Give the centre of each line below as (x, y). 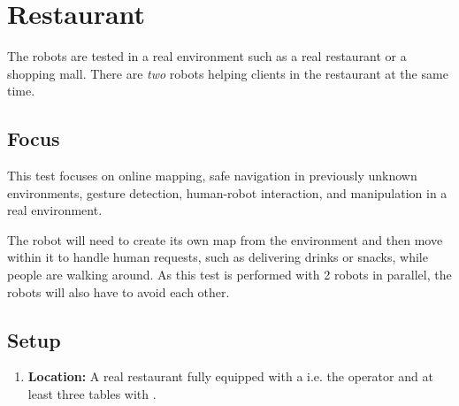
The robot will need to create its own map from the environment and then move (225, 239)
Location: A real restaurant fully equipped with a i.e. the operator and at (230, 376)
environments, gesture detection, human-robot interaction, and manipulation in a (227, 192)
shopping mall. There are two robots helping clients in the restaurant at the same (228, 73)
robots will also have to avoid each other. (119, 291)
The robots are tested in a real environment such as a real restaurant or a (207, 56)
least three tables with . (92, 394)
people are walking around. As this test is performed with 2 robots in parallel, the (229, 275)
